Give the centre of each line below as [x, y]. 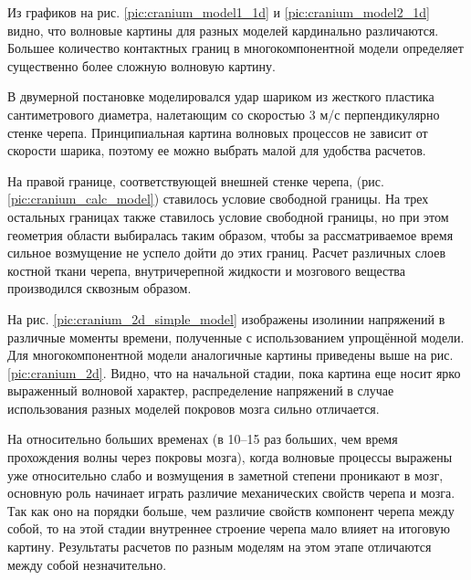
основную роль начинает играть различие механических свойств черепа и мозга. [231, 493]
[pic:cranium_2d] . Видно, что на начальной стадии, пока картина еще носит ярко [234, 372]
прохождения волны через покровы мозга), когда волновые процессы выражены [230, 457]
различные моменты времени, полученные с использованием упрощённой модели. [236, 337]
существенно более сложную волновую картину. [141, 65]
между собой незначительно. [87, 564]
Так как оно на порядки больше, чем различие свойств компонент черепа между [231, 510]
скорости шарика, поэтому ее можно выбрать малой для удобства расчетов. [217, 150]
